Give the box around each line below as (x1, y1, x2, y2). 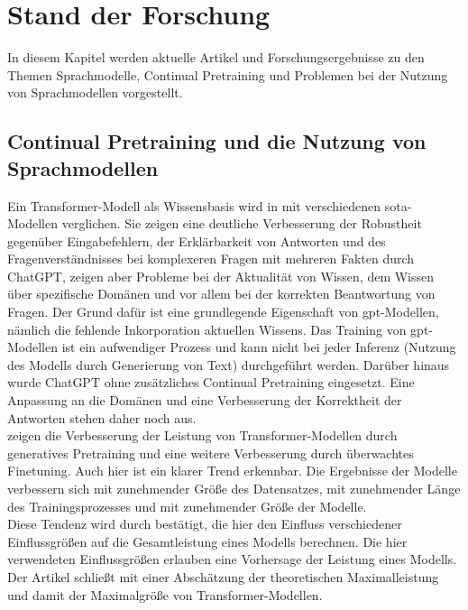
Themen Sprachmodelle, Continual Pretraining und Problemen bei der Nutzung (7, 65, 448, 84)
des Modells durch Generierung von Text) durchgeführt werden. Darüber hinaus (7, 355, 450, 374)
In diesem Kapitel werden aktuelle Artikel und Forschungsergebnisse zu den (7, 48, 425, 67)
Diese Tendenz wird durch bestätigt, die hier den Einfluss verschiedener (7, 514, 402, 533)
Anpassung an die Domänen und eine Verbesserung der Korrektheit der (7, 391, 402, 410)
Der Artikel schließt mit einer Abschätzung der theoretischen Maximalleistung (7, 567, 439, 586)
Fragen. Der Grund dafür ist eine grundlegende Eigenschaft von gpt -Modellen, (7, 302, 439, 321)
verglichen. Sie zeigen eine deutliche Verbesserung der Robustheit (61, 214, 422, 233)
